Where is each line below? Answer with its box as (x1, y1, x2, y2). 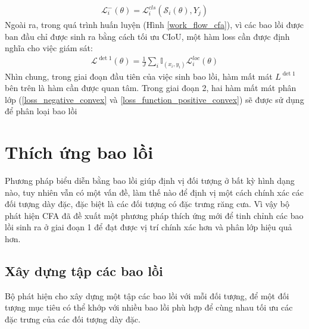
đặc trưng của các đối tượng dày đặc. (5, 312, 141, 325)
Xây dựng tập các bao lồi (5, 261, 163, 280)
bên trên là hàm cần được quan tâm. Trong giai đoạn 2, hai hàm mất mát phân (5, 82, 296, 94)
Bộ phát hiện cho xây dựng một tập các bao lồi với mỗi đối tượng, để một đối (5, 289, 289, 302)
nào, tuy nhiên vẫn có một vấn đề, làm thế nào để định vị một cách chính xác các (5, 186, 304, 198)
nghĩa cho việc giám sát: (5, 42, 93, 54)
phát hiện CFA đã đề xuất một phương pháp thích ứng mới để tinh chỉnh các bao (5, 209, 304, 221)
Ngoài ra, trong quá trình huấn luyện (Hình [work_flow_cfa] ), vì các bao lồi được (5, 18, 304, 31)
